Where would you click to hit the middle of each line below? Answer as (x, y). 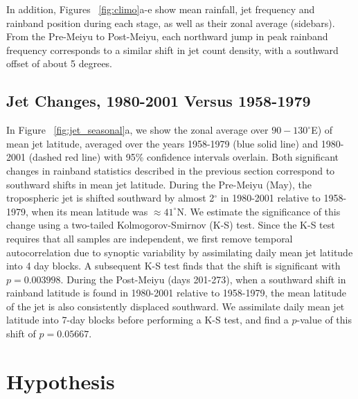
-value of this (324, 320)
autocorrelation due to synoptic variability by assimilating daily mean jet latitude (180, 252)
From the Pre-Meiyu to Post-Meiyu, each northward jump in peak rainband (167, 36)
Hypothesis (61, 381)
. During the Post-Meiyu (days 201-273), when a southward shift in (203, 279)
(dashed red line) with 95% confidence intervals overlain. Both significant (184, 157)
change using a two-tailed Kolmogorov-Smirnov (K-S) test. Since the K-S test (171, 225)
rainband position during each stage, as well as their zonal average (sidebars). (171, 23)
